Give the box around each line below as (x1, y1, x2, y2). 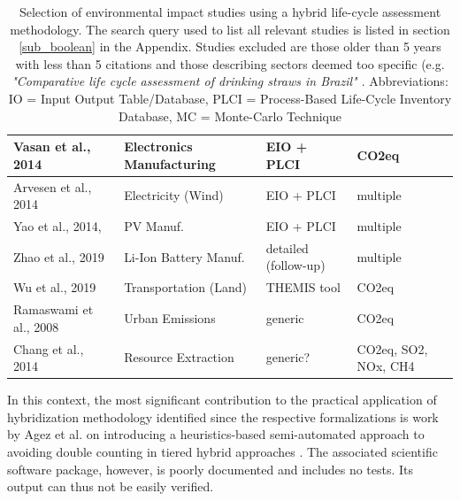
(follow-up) (265, 256, 326, 274)
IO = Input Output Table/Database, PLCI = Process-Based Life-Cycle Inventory (8, 89, 452, 107)
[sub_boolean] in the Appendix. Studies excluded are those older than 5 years (19, 37, 441, 56)
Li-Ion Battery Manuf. (124, 247, 245, 266)
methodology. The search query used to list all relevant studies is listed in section (10, 19, 450, 38)
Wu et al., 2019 (13, 278, 96, 297)
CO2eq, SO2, (356, 339, 428, 358)
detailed (265, 238, 309, 257)
